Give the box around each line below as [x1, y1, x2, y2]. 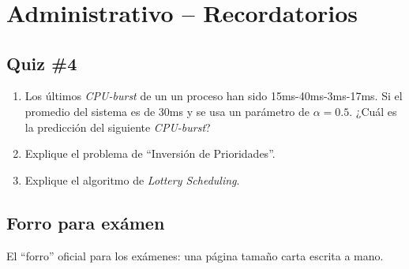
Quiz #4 [6, 50, 77, 75]
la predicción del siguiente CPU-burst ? [24, 118, 211, 135]
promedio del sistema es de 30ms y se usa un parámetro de [24, 103, 310, 119]
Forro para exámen [6, 210, 165, 234]
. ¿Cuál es [349, 103, 397, 119]
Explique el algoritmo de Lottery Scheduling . [24, 171, 240, 188]
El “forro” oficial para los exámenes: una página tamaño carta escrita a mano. [6, 247, 384, 263]
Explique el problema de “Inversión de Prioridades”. [24, 145, 276, 162]
